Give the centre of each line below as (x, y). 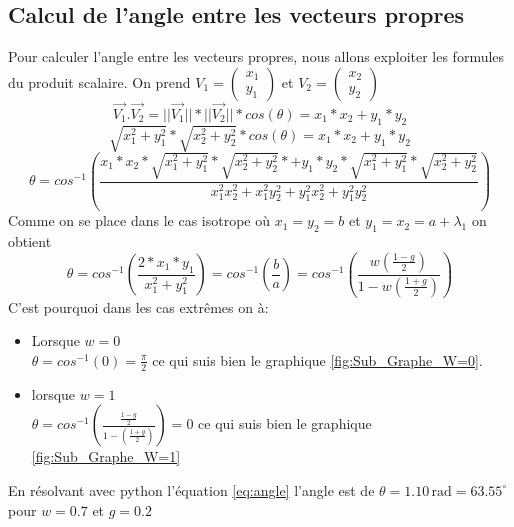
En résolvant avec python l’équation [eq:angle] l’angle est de (191, 489)
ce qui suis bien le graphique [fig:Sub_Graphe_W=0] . (317, 359)
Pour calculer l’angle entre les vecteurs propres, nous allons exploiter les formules (256, 56)
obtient (30, 241)
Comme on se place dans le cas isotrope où (139, 220)
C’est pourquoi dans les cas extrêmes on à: (138, 306)
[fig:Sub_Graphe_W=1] (106, 456)
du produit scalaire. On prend (99, 81)
